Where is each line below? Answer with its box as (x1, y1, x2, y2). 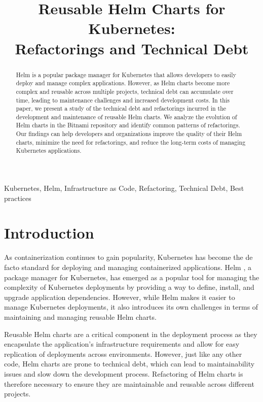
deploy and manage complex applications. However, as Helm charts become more (16, 79, 230, 87)
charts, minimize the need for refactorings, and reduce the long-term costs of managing (16, 138, 246, 146)
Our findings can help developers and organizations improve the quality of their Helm (16, 129, 242, 138)
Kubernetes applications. (16, 146, 82, 155)
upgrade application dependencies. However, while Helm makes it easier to (4, 291, 235, 302)
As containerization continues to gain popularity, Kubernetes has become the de (4, 252, 253, 262)
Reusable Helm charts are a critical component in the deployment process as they (4, 328, 257, 339)
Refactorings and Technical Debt (15, 38, 249, 58)
